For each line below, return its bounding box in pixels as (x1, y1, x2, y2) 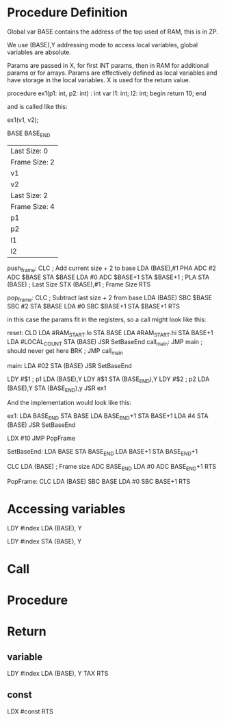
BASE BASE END (7, 129, 51, 138)
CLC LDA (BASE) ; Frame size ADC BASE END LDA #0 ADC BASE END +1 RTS (7, 462, 217, 472)
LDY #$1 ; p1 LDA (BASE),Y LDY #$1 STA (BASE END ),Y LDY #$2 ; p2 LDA (7, 375, 210, 384)
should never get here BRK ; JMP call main (7, 346, 123, 356)
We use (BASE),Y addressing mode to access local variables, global (7, 40, 198, 49)
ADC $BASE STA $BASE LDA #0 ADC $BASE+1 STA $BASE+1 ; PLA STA (7, 273, 210, 281)
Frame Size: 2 (10, 157, 55, 167)
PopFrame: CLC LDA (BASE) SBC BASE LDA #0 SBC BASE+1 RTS (7, 477, 191, 485)
